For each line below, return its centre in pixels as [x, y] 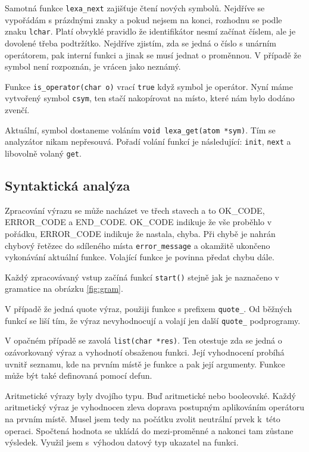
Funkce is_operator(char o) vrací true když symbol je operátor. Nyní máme [149, 86]
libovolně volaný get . [43, 153]
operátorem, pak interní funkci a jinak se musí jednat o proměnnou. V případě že [153, 54]
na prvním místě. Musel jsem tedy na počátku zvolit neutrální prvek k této [143, 418]
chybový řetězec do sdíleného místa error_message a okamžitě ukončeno [138, 245]
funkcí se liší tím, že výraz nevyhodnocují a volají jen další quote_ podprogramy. [153, 320]
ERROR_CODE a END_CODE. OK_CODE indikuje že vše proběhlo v [138, 222]
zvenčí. [17, 110]
